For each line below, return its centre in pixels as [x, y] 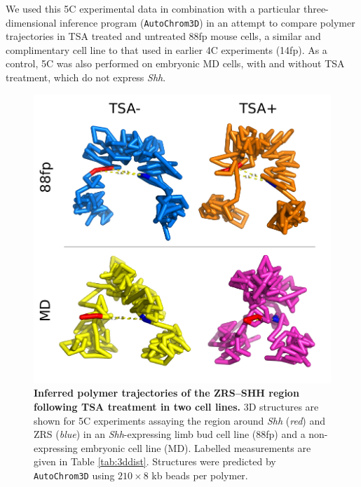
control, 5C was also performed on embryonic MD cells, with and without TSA [175, 63]
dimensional [31, 22]
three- [316, 8]
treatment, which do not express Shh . [86, 77]
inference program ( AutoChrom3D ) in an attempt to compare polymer [207, 22]
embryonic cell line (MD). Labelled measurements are [196, 447]
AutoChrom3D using [74, 475]
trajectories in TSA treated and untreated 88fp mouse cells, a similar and [163, 36]
